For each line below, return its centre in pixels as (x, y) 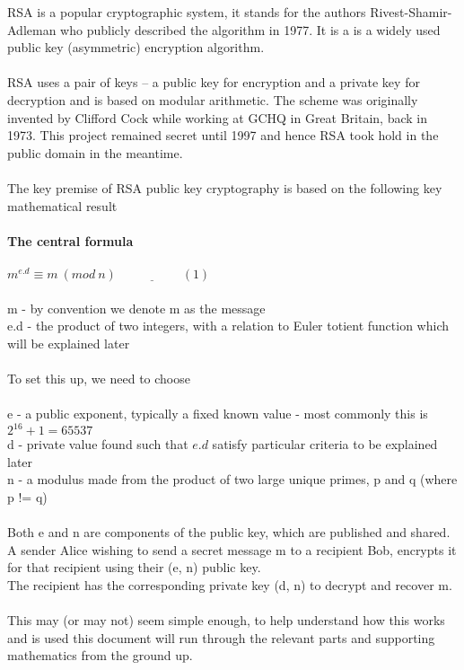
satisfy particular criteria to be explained (325, 444)
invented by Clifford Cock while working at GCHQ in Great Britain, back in (218, 117)
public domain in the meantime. (95, 152)
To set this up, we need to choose (99, 378)
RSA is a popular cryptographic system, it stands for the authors (187, 12)
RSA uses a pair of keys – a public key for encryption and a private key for (214, 82)
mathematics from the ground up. (100, 655)
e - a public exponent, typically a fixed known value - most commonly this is (218, 414)
